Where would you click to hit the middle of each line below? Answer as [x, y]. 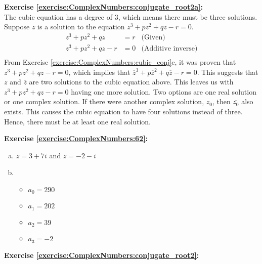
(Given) [153, 37]
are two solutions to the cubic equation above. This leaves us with [131, 82]
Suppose [17, 27]
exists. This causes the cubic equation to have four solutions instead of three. [123, 111]
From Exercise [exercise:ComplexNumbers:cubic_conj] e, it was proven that [120, 62]
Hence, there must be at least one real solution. [77, 121]
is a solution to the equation [81, 27]
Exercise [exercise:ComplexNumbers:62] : [76, 138]
